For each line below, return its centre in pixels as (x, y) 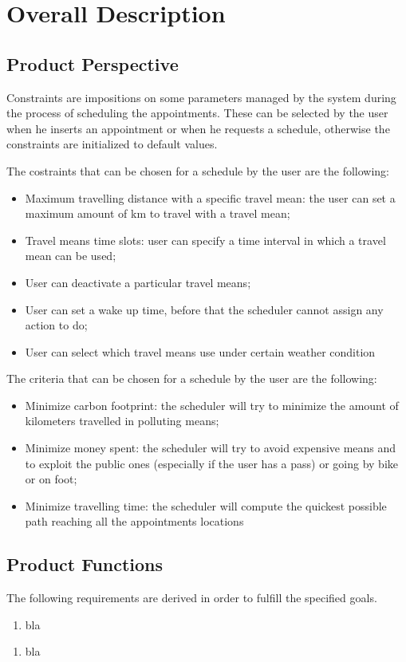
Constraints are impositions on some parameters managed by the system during (201, 97)
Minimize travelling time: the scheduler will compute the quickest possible (206, 505)
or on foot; (51, 479)
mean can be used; (71, 256)
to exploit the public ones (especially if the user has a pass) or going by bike (211, 463)
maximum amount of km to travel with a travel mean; (158, 213)
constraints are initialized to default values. (112, 144)
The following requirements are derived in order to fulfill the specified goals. (192, 598)
